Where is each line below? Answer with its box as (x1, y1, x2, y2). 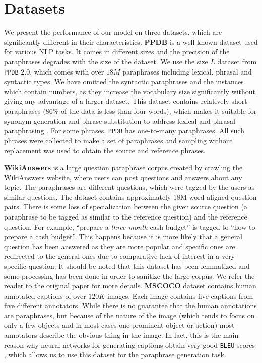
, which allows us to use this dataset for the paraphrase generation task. (4, 349, 226, 360)
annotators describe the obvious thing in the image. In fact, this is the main (4, 330, 239, 340)
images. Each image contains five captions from (107, 290, 253, 301)
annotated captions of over (4, 290, 86, 301)
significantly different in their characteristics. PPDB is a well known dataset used (4, 36, 258, 47)
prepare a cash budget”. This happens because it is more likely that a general (4, 231, 243, 242)
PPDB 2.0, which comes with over (4, 66, 104, 77)
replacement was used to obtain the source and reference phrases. (4, 145, 206, 156)
